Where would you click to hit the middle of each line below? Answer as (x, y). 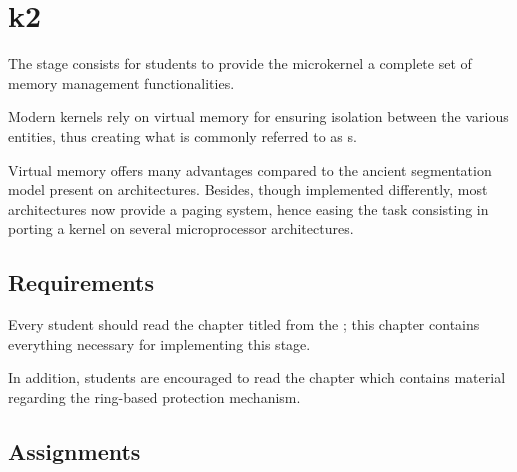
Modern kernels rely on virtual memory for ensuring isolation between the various (258, 116)
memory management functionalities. (121, 82)
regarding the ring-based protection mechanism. (154, 396)
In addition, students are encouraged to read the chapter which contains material (257, 377)
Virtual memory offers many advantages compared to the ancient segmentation (250, 169)
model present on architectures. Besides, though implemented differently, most (248, 189)
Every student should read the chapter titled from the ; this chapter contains (244, 324)
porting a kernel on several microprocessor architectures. (181, 228)
